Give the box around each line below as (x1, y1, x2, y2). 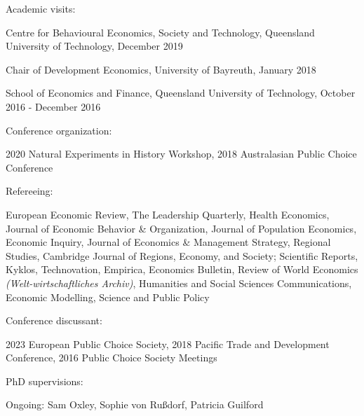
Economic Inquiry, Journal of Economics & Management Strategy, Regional (6, 235, 331, 249)
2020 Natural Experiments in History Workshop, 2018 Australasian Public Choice (6, 146, 357, 161)
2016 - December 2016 (6, 99, 101, 113)
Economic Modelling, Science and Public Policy (6, 289, 210, 304)
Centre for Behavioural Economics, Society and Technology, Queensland (6, 25, 315, 39)
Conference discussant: (6, 313, 102, 328)
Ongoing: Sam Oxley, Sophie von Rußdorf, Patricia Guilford (6, 397, 264, 412)
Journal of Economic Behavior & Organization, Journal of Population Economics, (6, 221, 357, 235)
